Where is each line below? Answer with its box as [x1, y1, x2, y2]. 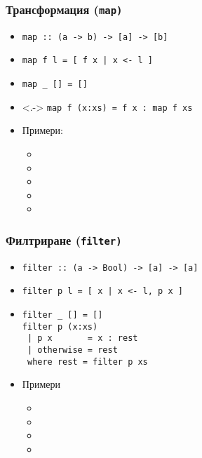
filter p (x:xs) [22, 321, 98, 332]
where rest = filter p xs [27, 356, 148, 367]
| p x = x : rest [27, 333, 138, 344]
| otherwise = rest [27, 345, 118, 356]
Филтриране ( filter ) [6, 231, 122, 248]
